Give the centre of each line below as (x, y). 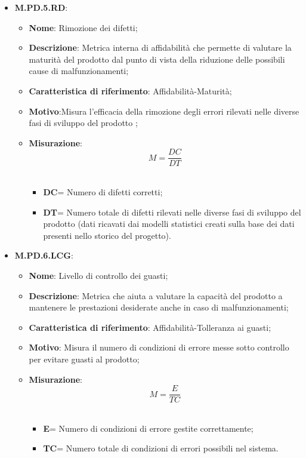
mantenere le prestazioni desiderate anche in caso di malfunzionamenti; (159, 307)
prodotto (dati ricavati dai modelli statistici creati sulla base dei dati (169, 224)
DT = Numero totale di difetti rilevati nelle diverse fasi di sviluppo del (172, 212)
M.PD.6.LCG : (44, 255)
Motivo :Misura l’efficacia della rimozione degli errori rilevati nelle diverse (164, 111)
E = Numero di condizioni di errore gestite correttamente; (148, 428)
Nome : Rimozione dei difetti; (83, 27)
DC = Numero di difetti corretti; (103, 192)
